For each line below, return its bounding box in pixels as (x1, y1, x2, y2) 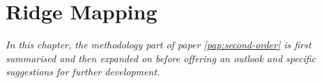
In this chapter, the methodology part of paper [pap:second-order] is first (6, 37, 312, 52)
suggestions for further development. (6, 64, 160, 79)
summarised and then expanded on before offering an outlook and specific (6, 50, 316, 65)
